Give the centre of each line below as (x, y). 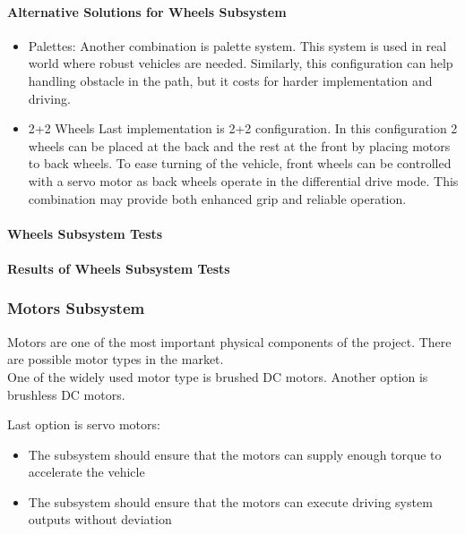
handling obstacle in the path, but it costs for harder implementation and (230, 80)
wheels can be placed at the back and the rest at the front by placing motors (239, 145)
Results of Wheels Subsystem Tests (119, 268)
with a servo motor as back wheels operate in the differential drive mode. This (243, 180)
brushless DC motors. (66, 394)
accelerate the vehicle (86, 472)
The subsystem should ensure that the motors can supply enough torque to (235, 454)
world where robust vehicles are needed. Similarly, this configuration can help (241, 63)
